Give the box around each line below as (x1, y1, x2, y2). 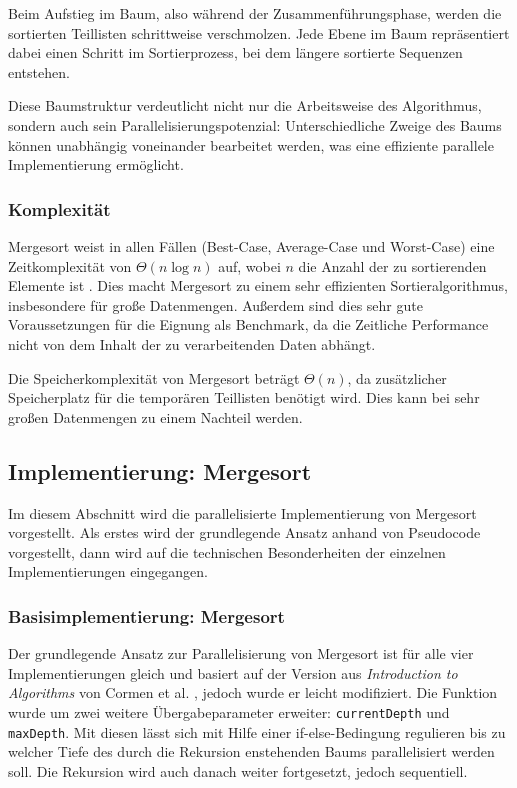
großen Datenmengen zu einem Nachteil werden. (8, 406, 303, 427)
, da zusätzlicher (347, 367, 447, 388)
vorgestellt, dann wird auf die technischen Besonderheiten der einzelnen (8, 541, 446, 562)
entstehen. (8, 61, 70, 82)
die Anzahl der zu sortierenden (298, 255, 487, 276)
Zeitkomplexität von (8, 255, 132, 276)
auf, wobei (218, 255, 281, 276)
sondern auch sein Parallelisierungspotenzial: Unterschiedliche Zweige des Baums (8, 114, 502, 135)
